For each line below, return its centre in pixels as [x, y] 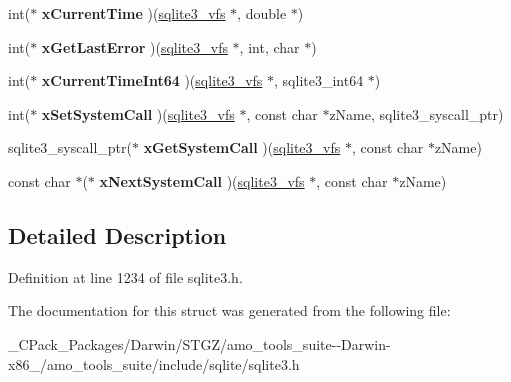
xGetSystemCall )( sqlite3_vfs [242, 147]
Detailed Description [117, 234]
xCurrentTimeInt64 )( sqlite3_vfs [152, 80]
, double [262, 13]
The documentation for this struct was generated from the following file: [229, 310]
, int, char [269, 46]
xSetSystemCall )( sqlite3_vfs [138, 113]
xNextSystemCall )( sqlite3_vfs [202, 180]
